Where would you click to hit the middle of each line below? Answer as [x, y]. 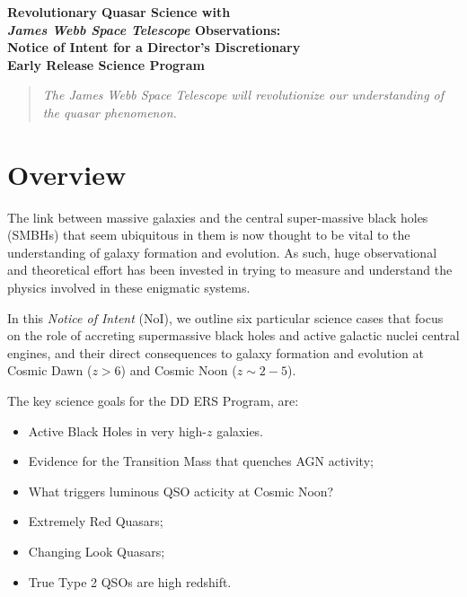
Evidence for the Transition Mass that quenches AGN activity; [201, 461]
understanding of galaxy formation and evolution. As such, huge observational [222, 252]
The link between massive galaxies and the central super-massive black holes [218, 217]
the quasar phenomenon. [110, 112]
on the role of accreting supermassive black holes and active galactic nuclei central [233, 335]
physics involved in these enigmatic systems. [129, 288]
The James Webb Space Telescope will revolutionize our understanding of [243, 95]
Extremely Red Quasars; [96, 521]
